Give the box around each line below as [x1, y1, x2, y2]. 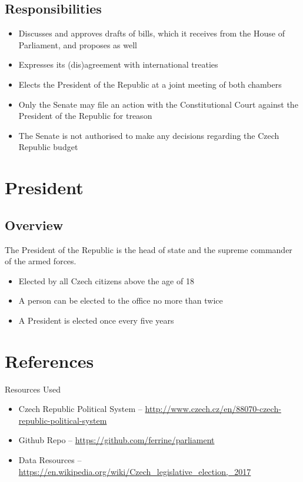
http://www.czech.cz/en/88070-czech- [145, 403, 281, 415]
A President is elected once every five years [18, 314, 174, 326]
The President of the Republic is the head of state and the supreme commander [5, 243, 292, 255]
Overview [5, 215, 64, 234]
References [5, 348, 94, 373]
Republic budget [18, 141, 78, 153]
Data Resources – [18, 454, 82, 466]
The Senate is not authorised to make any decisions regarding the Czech [18, 129, 279, 141]
